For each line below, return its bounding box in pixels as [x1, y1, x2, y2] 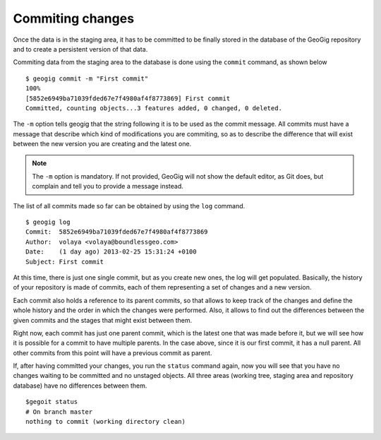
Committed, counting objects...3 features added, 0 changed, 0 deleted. [25, 104, 282, 112]
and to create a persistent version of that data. [13, 44, 148, 53]
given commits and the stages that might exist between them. [13, 316, 193, 324]
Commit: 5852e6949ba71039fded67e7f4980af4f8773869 [25, 228, 208, 236]
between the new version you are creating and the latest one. [13, 140, 192, 148]
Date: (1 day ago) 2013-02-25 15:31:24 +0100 [25, 248, 197, 256]
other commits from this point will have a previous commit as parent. [13, 348, 212, 357]
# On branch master [25, 408, 93, 416]
